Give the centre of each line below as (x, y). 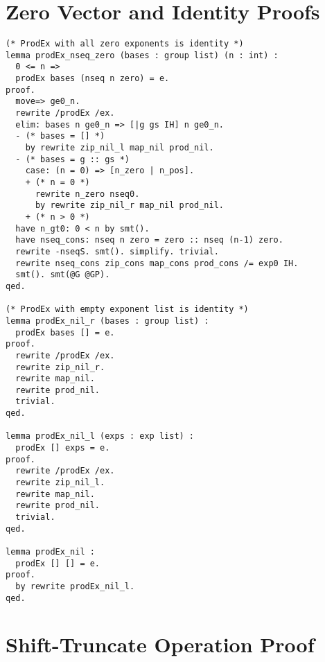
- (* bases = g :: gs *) (72, 159)
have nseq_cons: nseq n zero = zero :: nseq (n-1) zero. (149, 240)
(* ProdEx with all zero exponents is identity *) (125, 44)
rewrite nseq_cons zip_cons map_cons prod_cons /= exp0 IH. (157, 263)
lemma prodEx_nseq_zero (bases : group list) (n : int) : (142, 55)
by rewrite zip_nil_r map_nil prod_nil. (129, 206)
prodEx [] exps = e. (63, 448)
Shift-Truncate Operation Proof (160, 644)
